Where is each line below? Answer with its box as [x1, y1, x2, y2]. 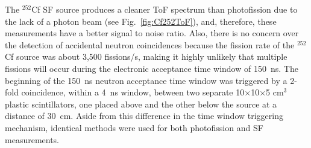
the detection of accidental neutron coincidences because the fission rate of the [5, 38, 295, 51]
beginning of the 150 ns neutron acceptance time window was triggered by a [5, 74, 287, 86]
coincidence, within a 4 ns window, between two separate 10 [21, 86, 245, 98]
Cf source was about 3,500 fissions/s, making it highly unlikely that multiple [5, 50, 287, 63]
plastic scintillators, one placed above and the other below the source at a [5, 97, 277, 110]
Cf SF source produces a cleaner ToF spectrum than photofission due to [31, 3, 298, 15]
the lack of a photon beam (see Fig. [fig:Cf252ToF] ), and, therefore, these [5, 14, 277, 27]
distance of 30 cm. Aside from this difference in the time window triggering [5, 109, 283, 122]
